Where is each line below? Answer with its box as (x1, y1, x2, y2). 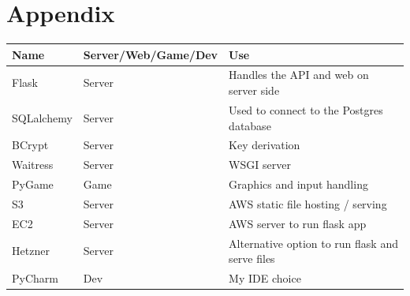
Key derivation (229, 137, 300, 153)
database (229, 117, 271, 133)
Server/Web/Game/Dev (83, 46, 218, 62)
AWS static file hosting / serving (229, 195, 387, 212)
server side (229, 82, 280, 99)
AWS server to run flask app (229, 215, 367, 231)
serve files (229, 250, 275, 267)
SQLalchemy (12, 109, 73, 126)
